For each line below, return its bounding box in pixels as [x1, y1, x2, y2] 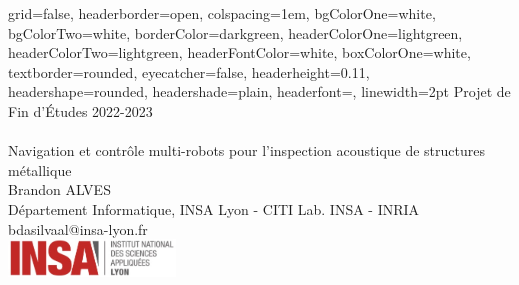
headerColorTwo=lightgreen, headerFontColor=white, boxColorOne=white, [8, 42, 471, 63]
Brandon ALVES [8, 179, 111, 200]
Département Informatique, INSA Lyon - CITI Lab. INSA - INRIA [8, 198, 420, 219]
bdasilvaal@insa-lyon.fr [8, 218, 148, 239]
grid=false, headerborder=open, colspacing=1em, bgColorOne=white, [8, 3, 436, 23]
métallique [8, 159, 72, 180]
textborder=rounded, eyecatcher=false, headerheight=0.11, [8, 61, 370, 82]
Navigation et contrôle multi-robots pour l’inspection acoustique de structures [8, 140, 485, 161]
